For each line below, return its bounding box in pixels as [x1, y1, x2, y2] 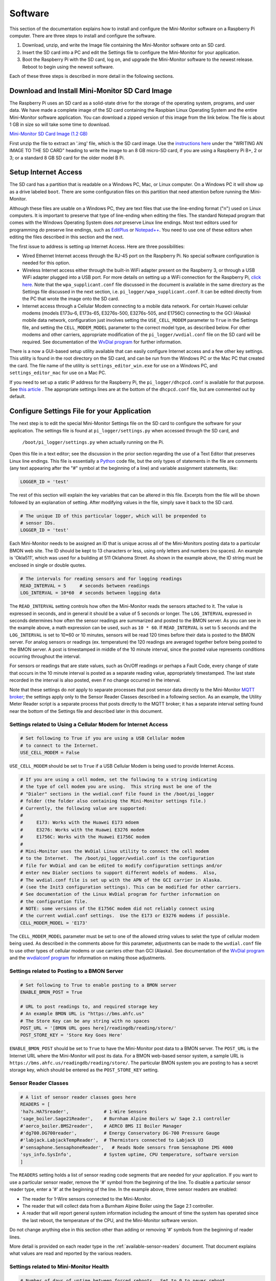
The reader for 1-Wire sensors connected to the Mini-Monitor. [22, 1195, 152, 1202]
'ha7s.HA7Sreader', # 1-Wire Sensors [20, 1108, 147, 1114]
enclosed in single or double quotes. [9, 562, 86, 568]
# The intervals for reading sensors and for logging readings [20, 575, 182, 582]
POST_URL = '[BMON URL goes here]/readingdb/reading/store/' [20, 1025, 177, 1031]
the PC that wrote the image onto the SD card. [22, 296, 120, 302]
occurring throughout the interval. [9, 653, 81, 659]
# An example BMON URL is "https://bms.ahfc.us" [20, 1011, 145, 1017]
